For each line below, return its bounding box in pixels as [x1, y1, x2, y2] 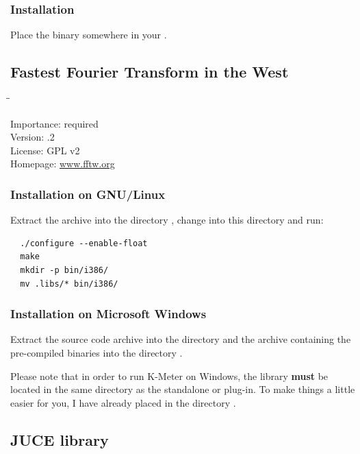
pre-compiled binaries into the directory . [10, 345, 183, 359]
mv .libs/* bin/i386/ [20, 278, 118, 289]
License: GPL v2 [10, 143, 80, 157]
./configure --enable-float [20, 238, 148, 248]
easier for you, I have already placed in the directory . [10, 395, 236, 409]
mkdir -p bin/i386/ [20, 265, 109, 275]
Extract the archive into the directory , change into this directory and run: [10, 213, 324, 227]
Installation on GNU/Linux [10, 185, 166, 202]
